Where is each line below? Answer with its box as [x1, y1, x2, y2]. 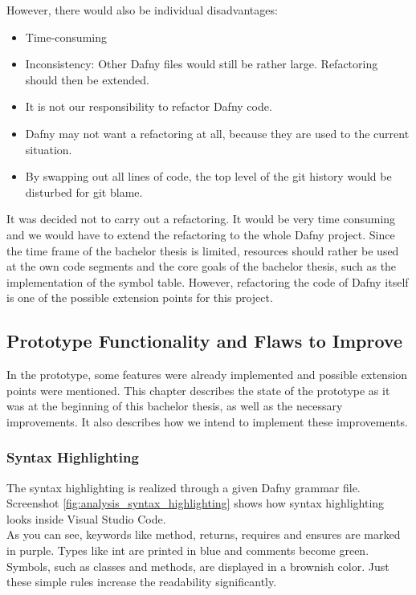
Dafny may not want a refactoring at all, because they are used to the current [25, 124, 410, 141]
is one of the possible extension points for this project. [6, 289, 273, 306]
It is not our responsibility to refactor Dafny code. [25, 98, 272, 115]
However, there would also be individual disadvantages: [6, 2, 278, 18]
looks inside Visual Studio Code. [6, 510, 166, 527]
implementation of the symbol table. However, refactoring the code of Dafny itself [6, 273, 409, 290]
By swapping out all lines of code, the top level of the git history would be [25, 168, 392, 185]
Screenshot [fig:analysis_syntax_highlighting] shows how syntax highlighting [6, 495, 385, 511]
